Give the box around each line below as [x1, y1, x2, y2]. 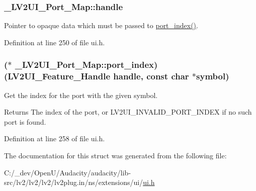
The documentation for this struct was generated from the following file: [4, 150, 227, 160]
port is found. [4, 116, 46, 127]
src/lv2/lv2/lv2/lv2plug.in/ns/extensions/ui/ [4, 177, 143, 187]
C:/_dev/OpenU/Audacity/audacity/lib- [4, 167, 131, 177]
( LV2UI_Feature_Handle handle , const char [4, 70, 189, 82]
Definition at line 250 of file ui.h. [4, 37, 105, 47]
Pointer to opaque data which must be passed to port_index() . [4, 20, 198, 31]
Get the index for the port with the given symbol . [4, 89, 158, 100]
